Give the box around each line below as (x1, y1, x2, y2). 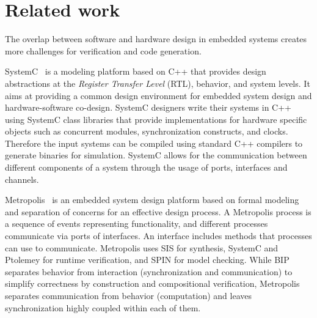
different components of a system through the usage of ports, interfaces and (5, 161, 288, 174)
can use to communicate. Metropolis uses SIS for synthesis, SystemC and (5, 241, 279, 254)
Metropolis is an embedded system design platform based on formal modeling (5, 193, 299, 206)
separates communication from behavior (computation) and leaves (5, 289, 252, 301)
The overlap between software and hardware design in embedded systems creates (5, 32, 307, 45)
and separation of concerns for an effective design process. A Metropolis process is (5, 205, 312, 218)
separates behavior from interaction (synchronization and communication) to (5, 265, 293, 278)
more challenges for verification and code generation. (5, 44, 202, 57)
